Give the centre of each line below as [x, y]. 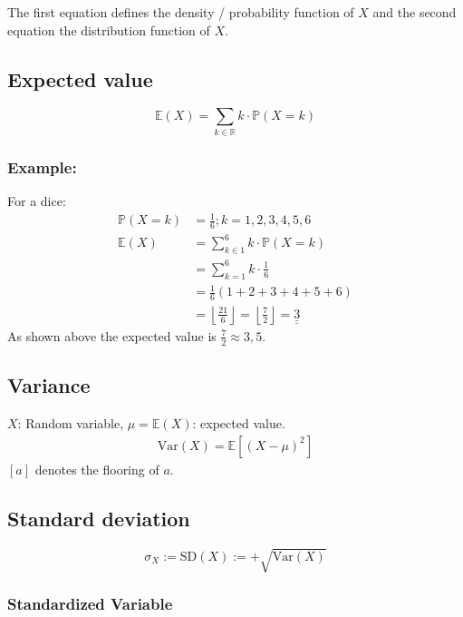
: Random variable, [71, 423]
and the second [415, 12]
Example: [42, 166]
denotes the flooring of [97, 469]
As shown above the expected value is [112, 335]
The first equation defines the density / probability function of [181, 12]
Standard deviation [99, 518]
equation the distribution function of [109, 29]
